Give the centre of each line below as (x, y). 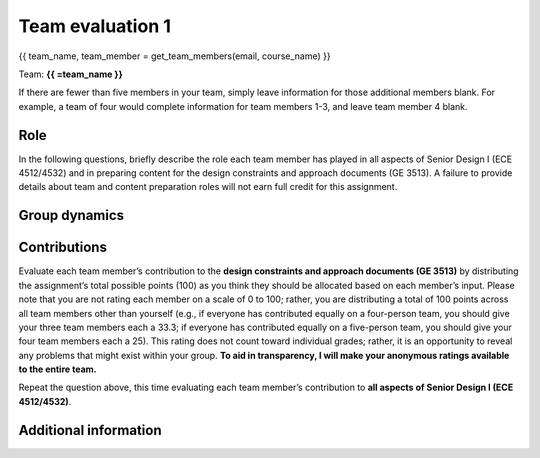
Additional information (90, 430)
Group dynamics (71, 215)
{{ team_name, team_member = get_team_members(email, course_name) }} (174, 56)
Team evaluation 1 (95, 26)
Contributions (62, 247)
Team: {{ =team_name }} (71, 74)
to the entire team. (57, 369)
